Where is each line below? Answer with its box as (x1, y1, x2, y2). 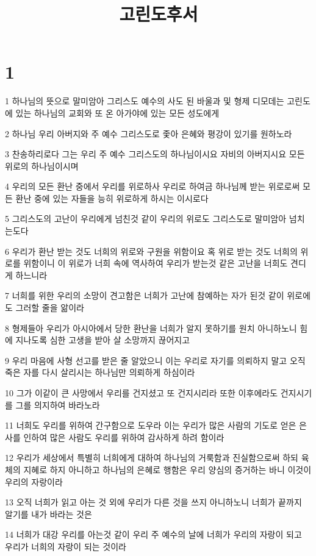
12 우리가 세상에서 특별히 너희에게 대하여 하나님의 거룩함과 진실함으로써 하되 (5, 451, 298, 464)
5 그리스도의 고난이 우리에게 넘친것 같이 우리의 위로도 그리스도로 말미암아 (5, 212, 287, 225)
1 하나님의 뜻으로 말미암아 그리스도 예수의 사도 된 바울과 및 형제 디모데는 (5, 94, 284, 107)
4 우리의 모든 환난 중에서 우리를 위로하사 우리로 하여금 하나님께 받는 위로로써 (5, 180, 300, 193)
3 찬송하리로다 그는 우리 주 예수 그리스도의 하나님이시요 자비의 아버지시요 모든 (5, 148, 305, 160)
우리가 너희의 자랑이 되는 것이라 (5, 540, 126, 552)
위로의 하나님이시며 (5, 159, 79, 172)
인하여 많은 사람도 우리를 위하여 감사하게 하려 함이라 (23, 430, 224, 443)
